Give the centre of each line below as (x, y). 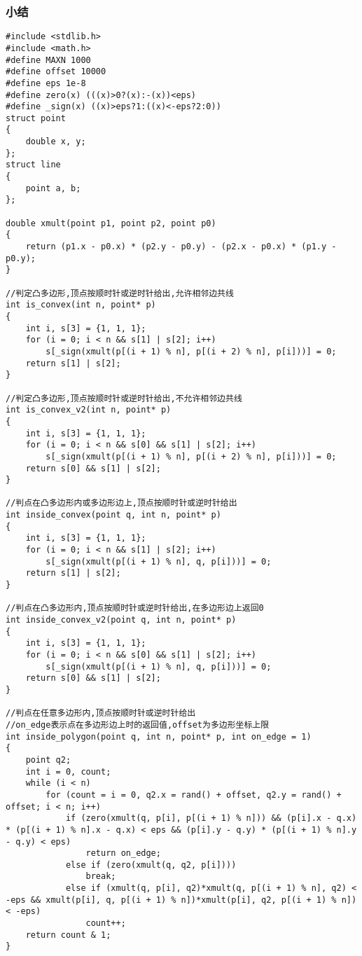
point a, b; (53, 188)
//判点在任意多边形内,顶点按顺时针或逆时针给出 (101, 713)
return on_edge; (123, 853)
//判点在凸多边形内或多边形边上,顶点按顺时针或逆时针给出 (121, 503)
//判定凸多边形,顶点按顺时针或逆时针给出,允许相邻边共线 (120, 293)
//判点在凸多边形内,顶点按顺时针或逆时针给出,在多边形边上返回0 (135, 608)
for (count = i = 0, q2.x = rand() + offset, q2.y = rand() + (194, 795)
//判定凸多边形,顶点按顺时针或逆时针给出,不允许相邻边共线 (124, 398)
